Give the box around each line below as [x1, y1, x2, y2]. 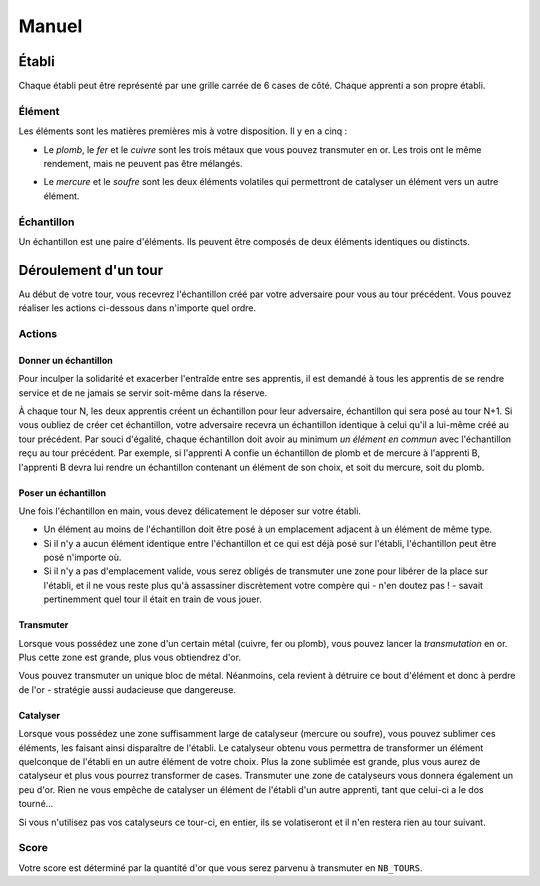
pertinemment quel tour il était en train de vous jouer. [43, 593, 262, 605]
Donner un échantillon [18, 354, 114, 366]
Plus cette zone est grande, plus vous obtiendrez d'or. [18, 651, 242, 664]
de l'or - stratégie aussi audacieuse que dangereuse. [18, 683, 237, 695]
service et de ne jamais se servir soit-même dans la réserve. [18, 386, 268, 399]
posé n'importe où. [43, 551, 122, 564]
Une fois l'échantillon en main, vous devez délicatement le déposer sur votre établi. [18, 505, 362, 517]
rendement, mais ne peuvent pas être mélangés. [43, 157, 244, 169]
